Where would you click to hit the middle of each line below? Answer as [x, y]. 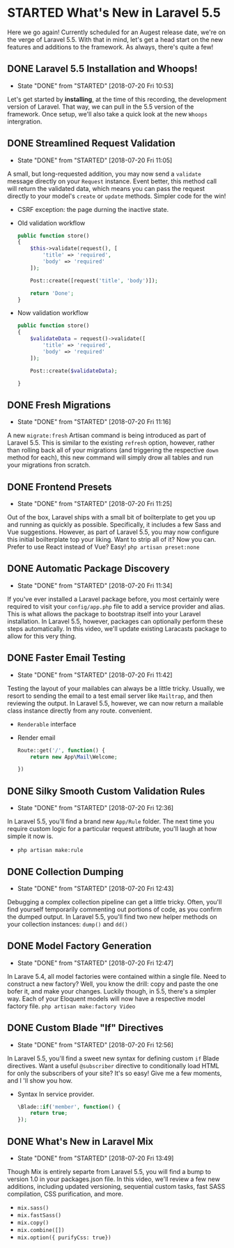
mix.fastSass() [39, 1215]
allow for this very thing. [42, 636]
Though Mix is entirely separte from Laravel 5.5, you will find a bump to [109, 1172]
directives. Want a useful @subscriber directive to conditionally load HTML [113, 1065]
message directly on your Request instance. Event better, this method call [112, 181]
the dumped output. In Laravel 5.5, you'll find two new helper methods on [112, 916]
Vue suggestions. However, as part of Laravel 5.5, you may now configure [113, 532]
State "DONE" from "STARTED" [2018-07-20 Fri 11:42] [95, 675]
